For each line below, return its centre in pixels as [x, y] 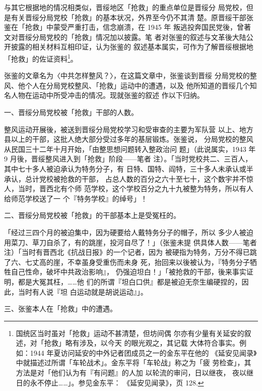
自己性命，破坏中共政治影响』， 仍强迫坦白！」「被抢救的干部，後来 [121, 272]
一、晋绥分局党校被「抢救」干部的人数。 [71, 112]
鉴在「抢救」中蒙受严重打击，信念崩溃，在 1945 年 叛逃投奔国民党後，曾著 [127, 27]
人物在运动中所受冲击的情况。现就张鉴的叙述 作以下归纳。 [107, 95]
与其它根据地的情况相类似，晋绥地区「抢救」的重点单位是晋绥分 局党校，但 [129, 7]
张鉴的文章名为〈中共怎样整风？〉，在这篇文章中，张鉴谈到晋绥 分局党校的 [127, 75]
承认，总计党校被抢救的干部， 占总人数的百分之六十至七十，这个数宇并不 [125, 178]
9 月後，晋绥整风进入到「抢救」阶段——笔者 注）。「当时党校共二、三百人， [128, 159]
